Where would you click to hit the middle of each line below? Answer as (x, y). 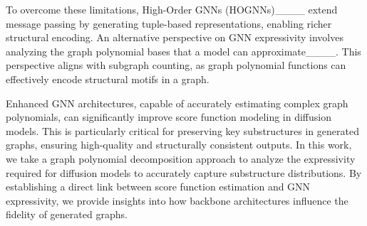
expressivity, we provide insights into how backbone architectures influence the (177, 200)
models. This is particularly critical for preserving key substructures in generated (182, 130)
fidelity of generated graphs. (67, 214)
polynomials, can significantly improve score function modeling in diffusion (169, 117)
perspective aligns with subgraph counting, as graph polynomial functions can (176, 65)
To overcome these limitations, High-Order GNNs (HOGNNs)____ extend (172, 9)
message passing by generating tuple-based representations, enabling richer (169, 23)
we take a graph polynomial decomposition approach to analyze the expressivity (181, 158)
